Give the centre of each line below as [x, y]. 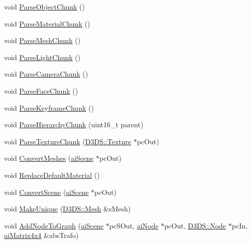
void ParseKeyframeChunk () [49, 107]
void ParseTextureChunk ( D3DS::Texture [68, 141]
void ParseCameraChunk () [46, 74]
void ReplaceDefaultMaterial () [52, 175]
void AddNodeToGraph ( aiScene [54, 225]
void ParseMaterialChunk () [47, 23]
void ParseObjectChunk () [44, 7]
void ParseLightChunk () [42, 57]
